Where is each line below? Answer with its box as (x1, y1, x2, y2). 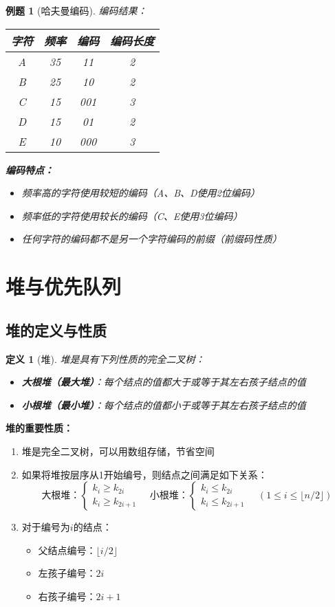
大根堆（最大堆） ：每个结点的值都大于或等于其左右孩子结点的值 (21, 375, 306, 389)
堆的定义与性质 (6, 319, 107, 340)
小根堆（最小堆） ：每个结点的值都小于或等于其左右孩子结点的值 (21, 397, 306, 412)
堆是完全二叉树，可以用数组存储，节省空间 (21, 443, 215, 458)
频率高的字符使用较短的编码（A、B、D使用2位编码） (21, 186, 260, 200)
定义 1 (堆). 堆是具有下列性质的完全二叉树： (6, 351, 205, 366)
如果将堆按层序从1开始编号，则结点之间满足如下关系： (21, 467, 268, 481)
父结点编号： (38, 542, 96, 557)
